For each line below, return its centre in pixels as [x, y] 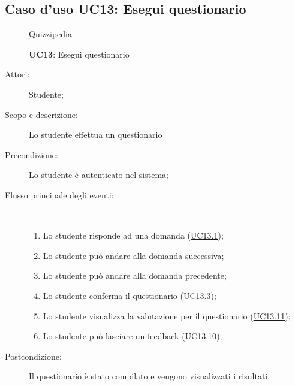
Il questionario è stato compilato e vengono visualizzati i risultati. [150, 376]
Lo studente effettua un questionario [96, 135]
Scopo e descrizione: [41, 114]
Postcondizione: [33, 356]
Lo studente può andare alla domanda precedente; [135, 275]
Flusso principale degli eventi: [59, 194]
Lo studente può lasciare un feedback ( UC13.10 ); [133, 336]
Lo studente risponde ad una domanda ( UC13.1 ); [133, 235]
